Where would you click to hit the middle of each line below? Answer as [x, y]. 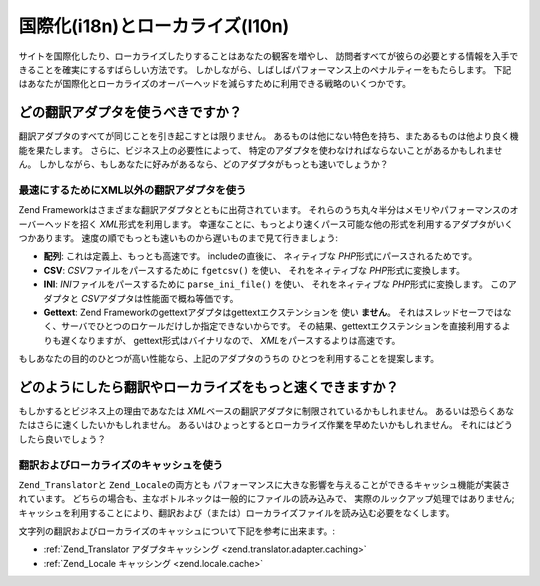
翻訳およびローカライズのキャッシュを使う [121, 465]
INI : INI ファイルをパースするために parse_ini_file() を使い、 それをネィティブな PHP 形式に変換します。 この [276, 284]
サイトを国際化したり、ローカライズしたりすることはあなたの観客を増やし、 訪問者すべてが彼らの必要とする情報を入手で [268, 56]
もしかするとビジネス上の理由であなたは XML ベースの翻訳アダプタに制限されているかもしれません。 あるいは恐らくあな [266, 411]
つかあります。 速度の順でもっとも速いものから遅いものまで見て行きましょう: [178, 237]
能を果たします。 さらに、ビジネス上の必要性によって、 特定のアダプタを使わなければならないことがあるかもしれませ [260, 150]
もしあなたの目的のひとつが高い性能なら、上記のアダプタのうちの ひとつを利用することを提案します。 [229, 359]
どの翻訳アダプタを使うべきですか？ [130, 112]
